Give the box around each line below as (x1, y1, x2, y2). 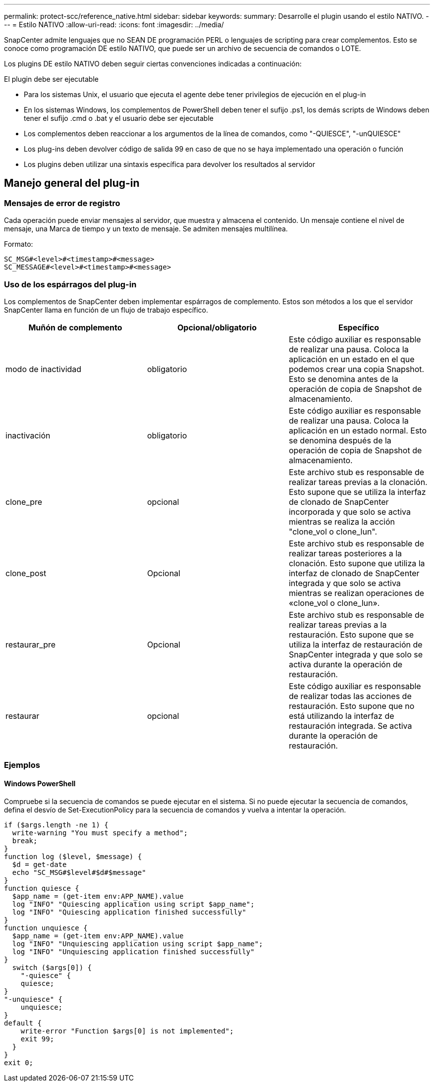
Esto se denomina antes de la (288, 374, 398, 384)
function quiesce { (4, 884, 79, 892)
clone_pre (5, 496, 43, 507)
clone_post (5, 568, 47, 578)
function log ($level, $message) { (4, 852, 142, 861)
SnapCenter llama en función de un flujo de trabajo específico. (4, 305, 209, 314)
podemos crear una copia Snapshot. (288, 364, 425, 374)
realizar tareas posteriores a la (288, 548, 402, 558)
